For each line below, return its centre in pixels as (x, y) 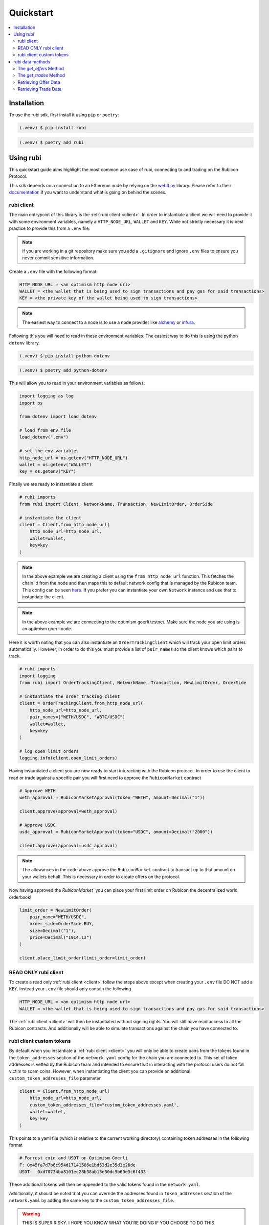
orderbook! (20, 897)
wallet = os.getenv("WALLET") (56, 465)
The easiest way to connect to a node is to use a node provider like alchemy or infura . (109, 322)
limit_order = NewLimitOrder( (56, 910)
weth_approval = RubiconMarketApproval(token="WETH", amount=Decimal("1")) (112, 798)
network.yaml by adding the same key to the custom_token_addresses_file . (92, 1200)
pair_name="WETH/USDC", (58, 917)
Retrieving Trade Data (40, 89)
